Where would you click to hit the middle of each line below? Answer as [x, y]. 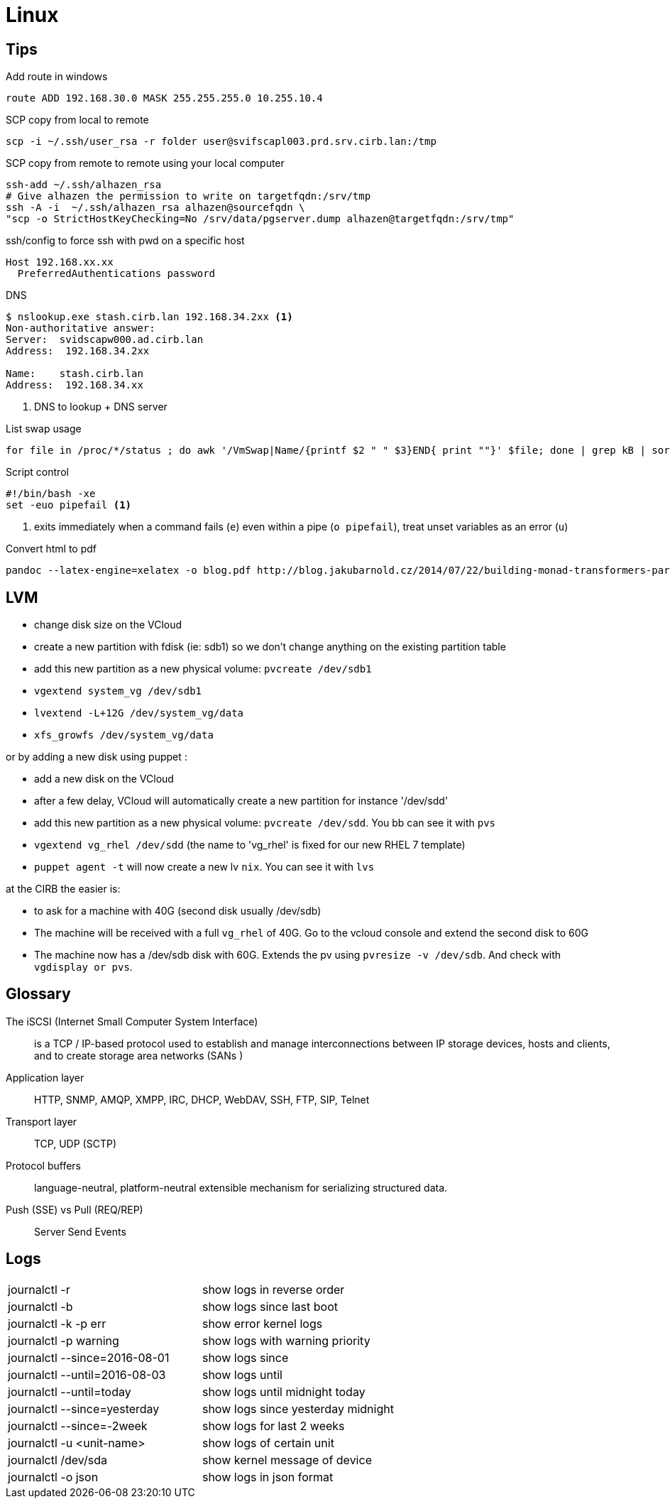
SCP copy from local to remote [77, 120]
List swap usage [44, 429]
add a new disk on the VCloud [104, 779]
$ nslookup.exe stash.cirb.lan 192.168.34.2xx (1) [149, 317]
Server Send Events [80, 1231]
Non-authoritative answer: [81, 328]
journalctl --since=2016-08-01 [89, 1357]
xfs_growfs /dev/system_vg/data [124, 735]
